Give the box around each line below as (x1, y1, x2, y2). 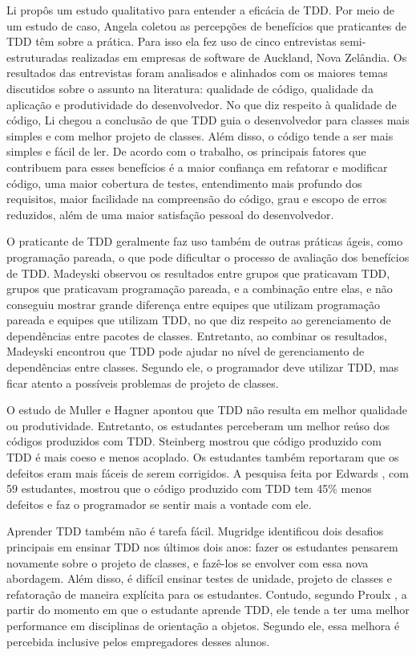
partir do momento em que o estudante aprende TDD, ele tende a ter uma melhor (6, 601, 410, 618)
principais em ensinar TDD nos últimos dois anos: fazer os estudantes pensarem (6, 539, 398, 555)
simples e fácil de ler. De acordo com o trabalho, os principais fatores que (6, 143, 366, 160)
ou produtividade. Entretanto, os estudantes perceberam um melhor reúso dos (6, 417, 390, 433)
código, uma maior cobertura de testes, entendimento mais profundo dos (6, 174, 362, 191)
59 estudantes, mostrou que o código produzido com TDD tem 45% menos (6, 480, 372, 497)
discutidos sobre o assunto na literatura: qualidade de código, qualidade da (6, 79, 374, 96)
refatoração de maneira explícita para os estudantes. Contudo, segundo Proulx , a (6, 585, 407, 602)
